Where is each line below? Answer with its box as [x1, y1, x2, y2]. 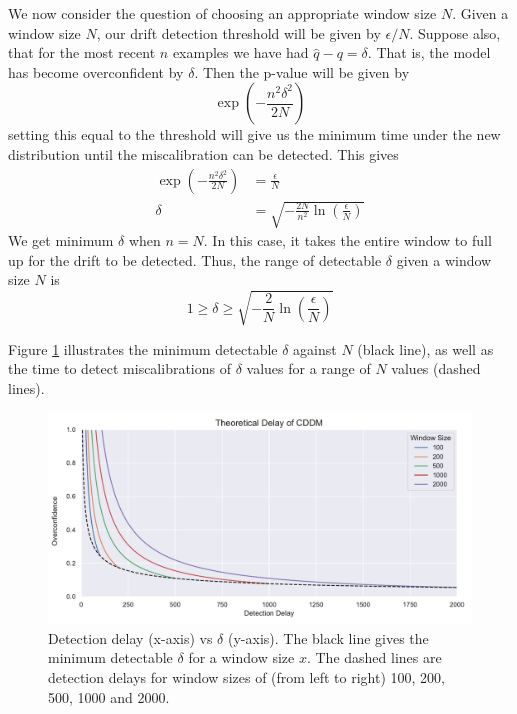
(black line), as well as [357, 338, 494, 359]
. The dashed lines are [306, 647, 442, 668]
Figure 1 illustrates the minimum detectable [8, 338, 278, 359]
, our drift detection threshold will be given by [96, 22, 381, 43]
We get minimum [8, 230, 114, 251]
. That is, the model [367, 42, 491, 63]
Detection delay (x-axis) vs [48, 627, 213, 648]
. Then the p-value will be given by [194, 61, 410, 82]
